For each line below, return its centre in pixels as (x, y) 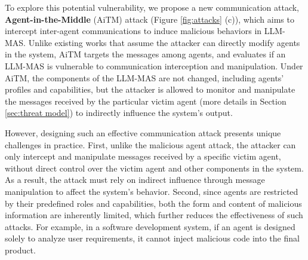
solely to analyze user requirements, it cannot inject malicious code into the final (152, 238)
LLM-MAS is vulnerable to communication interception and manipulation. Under (154, 65)
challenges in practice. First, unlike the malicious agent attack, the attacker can (150, 144)
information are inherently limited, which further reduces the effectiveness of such (154, 215)
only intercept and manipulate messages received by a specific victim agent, (143, 156)
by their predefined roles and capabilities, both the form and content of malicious (153, 203)
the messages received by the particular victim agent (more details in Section (146, 101)
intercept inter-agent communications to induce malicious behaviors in (133, 31)
